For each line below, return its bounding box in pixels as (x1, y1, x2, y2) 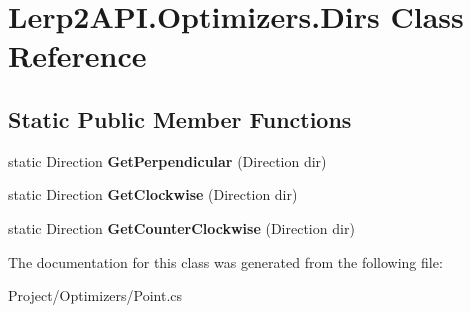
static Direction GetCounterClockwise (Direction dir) (8, 217, 355, 238)
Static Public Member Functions (8, 103, 352, 134)
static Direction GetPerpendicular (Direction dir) (8, 150, 327, 171)
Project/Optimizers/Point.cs (8, 285, 183, 306)
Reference (8, 35, 147, 76)
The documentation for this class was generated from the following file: (8, 251, 443, 272)
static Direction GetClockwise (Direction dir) (8, 184, 298, 205)
